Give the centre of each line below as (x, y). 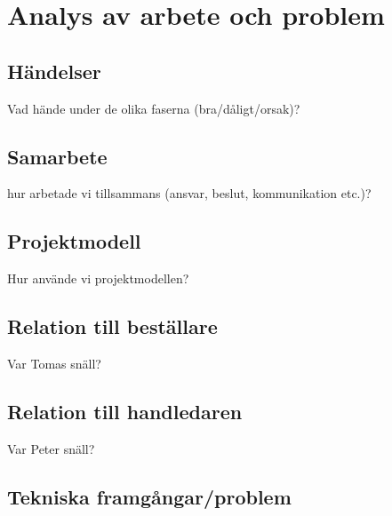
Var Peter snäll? (51, 448)
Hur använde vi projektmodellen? (98, 278)
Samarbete (57, 156)
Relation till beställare (112, 326)
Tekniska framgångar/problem (149, 496)
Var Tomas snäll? (54, 363)
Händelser (54, 71)
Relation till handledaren (125, 411)
